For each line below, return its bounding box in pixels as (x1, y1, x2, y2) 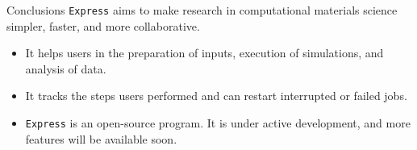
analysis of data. (25, 60, 106, 77)
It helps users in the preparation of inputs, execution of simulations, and (25, 44, 384, 61)
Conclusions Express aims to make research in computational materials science (6, 2, 398, 18)
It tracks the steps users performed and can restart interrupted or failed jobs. (25, 87, 407, 104)
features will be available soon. (25, 130, 177, 147)
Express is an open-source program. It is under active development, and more (25, 115, 411, 131)
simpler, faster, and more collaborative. (6, 17, 200, 34)
